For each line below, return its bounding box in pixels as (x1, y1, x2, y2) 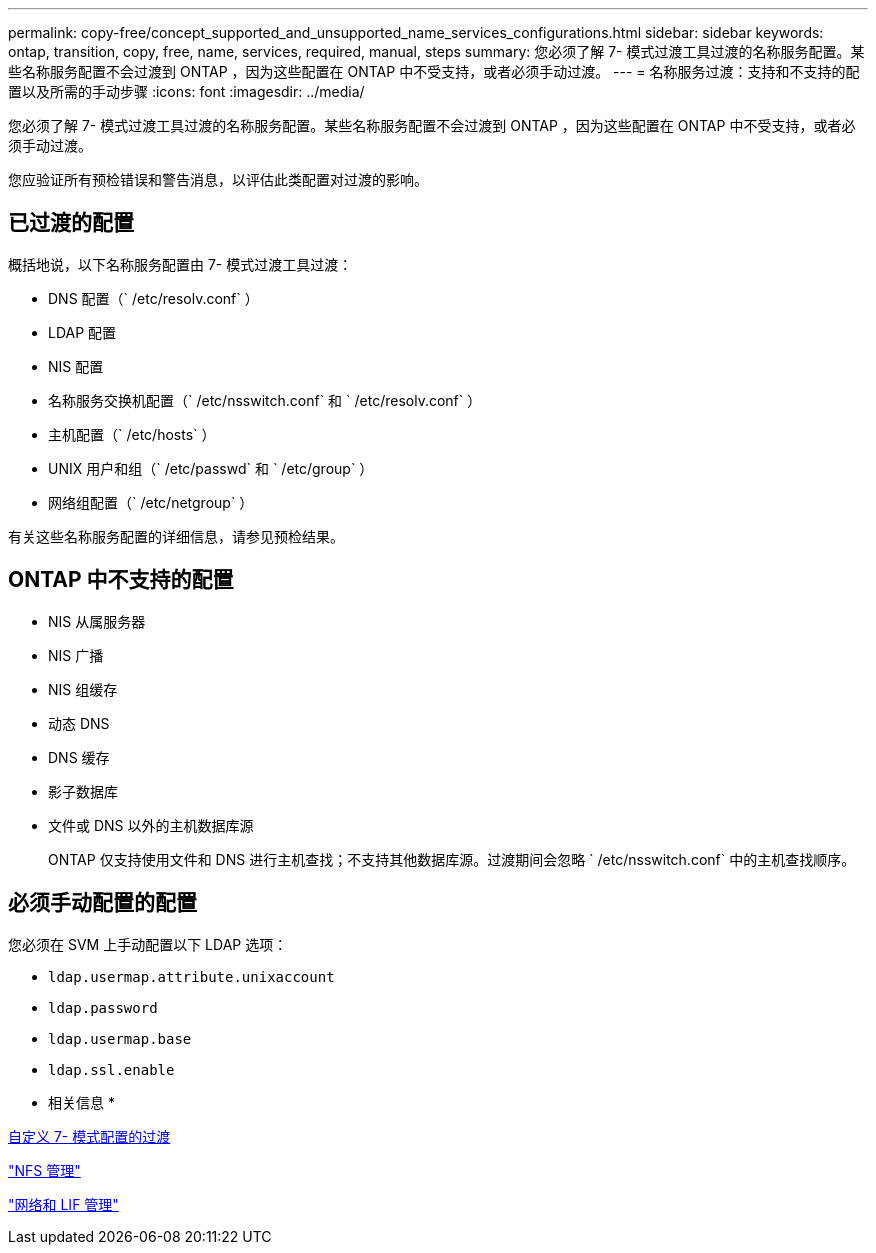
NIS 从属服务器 (48, 612, 146, 630)
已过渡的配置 (8, 210, 134, 236)
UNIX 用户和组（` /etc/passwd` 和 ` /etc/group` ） (48, 459, 374, 477)
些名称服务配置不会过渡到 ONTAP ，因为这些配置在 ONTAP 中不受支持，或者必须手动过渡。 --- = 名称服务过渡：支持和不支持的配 (8, 63, 860, 80)
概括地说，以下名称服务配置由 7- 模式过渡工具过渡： (8, 255, 353, 273)
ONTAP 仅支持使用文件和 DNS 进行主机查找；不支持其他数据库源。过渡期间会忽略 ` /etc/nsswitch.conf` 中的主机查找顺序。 (48, 850, 856, 868)
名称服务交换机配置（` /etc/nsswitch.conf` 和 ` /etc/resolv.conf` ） (48, 391, 482, 409)
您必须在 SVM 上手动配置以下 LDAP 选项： (8, 935, 288, 953)
